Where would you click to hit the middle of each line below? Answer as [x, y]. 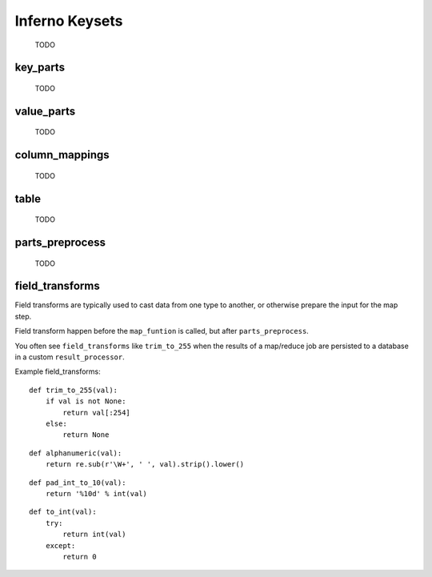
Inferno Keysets [69, 21]
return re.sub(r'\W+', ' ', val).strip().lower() [144, 465]
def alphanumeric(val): [76, 453]
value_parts [45, 111]
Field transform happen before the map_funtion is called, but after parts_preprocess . [162, 331]
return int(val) [94, 535]
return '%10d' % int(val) [96, 493]
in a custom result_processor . [70, 357]
